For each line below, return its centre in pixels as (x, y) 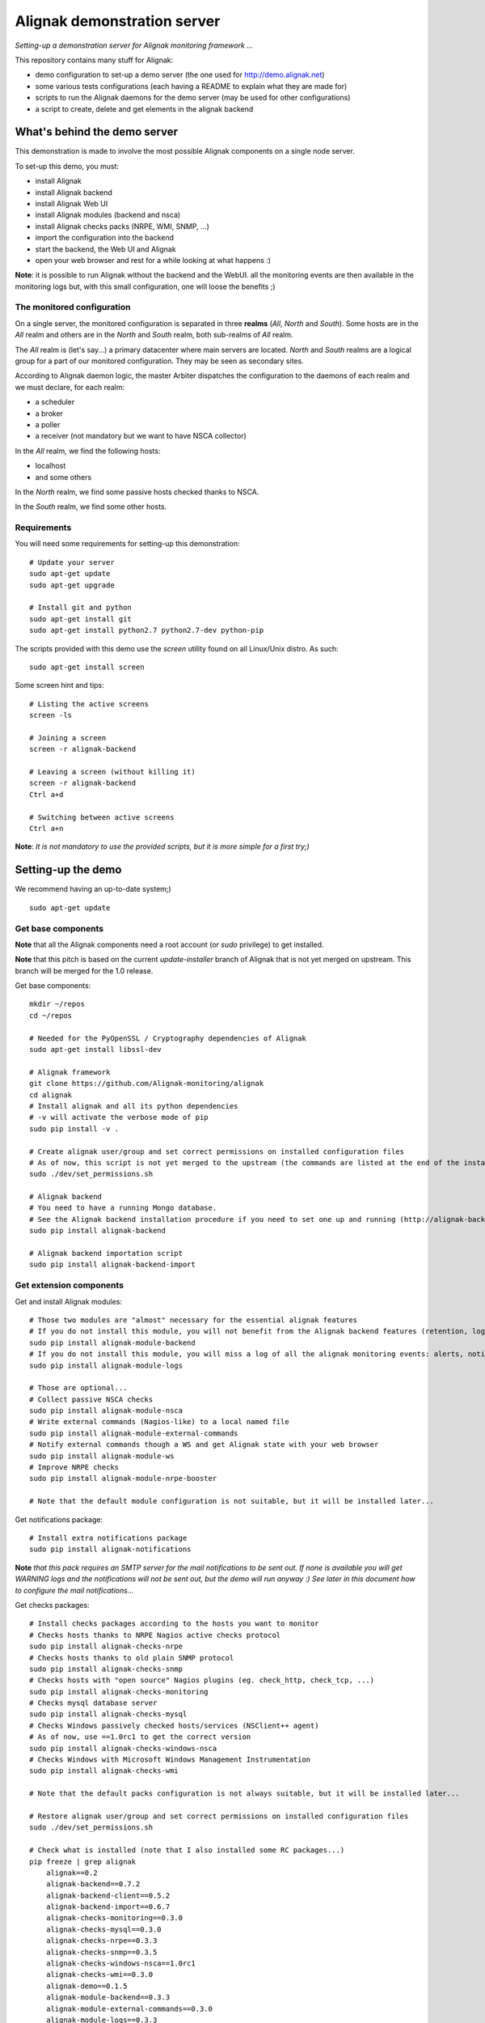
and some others (63, 477)
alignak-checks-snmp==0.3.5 (101, 1952)
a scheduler (55, 402)
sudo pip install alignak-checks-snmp (106, 1669)
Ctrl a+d (46, 794)
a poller (48, 424)
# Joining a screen (68, 738)
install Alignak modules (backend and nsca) (108, 215)
